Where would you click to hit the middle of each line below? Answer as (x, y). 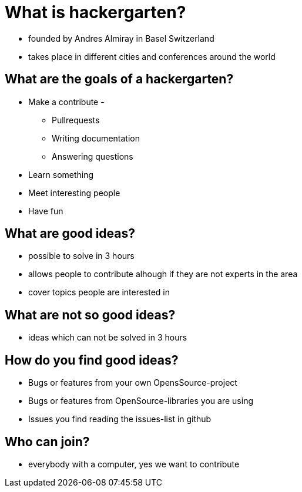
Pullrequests (76, 120)
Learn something (61, 174)
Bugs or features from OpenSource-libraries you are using (141, 401)
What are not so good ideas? (90, 315)
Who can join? (47, 442)
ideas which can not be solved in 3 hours (108, 338)
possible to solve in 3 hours (81, 256)
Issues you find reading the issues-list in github (120, 419)
